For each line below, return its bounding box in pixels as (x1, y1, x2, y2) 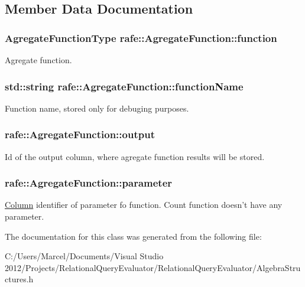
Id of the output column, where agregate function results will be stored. (5, 150, 265, 162)
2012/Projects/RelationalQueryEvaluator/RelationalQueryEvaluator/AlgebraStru (5, 261, 301, 273)
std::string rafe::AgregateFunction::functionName (5, 79, 244, 93)
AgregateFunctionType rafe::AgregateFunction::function (5, 30, 277, 45)
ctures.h (5, 273, 34, 285)
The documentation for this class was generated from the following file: (5, 230, 262, 242)
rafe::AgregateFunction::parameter (5, 175, 173, 190)
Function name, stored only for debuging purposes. (5, 102, 189, 114)
